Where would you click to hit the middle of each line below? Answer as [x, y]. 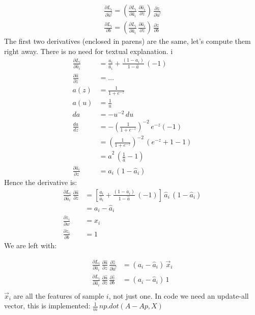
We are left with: [31, 245]
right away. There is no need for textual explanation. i [89, 51]
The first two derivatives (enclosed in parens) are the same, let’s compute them [127, 41]
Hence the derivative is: [41, 182]
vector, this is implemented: [47, 306]
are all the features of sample [59, 295]
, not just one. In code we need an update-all [179, 295]
